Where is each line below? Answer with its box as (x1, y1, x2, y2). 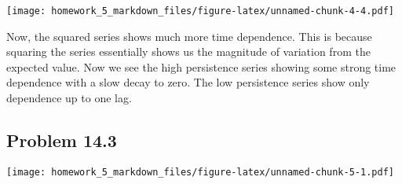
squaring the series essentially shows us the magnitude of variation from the (6, 43, 371, 60)
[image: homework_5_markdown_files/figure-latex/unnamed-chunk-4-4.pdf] (6, 6, 394, 17)
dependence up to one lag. (6, 90, 132, 106)
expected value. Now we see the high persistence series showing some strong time (6, 58, 397, 75)
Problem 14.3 (6, 128, 117, 153)
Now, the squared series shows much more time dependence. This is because (6, 28, 372, 44)
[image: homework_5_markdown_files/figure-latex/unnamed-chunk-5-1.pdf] (6, 166, 394, 178)
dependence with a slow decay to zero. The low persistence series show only (6, 74, 370, 90)
